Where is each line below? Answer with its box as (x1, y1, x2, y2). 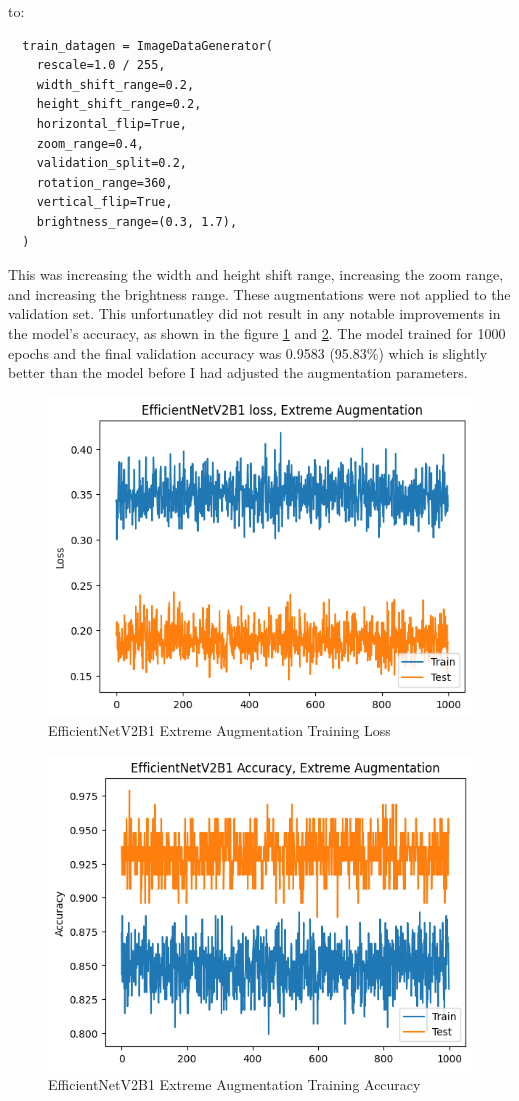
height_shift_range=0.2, (36, 97, 202, 112)
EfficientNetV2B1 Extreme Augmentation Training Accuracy (48, 1074, 421, 1095)
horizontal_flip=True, (36, 116, 187, 131)
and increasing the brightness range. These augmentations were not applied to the (8, 283, 511, 304)
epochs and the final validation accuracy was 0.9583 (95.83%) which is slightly (8, 342, 488, 363)
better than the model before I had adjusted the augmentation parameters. (8, 362, 468, 383)
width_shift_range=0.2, (36, 77, 195, 92)
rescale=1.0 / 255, (36, 58, 166, 73)
